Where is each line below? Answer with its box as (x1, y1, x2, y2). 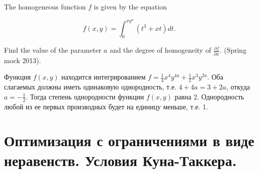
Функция (4, 72, 31, 82)
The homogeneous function (4, 1, 86, 11)
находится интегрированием (61, 72, 146, 82)
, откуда (226, 82, 250, 92)
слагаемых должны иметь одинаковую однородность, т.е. (4, 82, 176, 92)
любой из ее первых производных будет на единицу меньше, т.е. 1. (4, 101, 208, 111)
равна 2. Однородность (174, 91, 244, 101)
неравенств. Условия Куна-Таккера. (4, 150, 237, 170)
